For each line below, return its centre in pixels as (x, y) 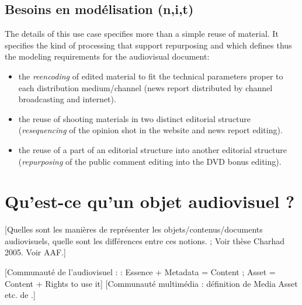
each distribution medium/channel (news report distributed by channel (145, 87)
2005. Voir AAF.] (35, 252)
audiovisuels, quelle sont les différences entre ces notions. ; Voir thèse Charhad (145, 240)
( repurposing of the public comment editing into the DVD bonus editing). (150, 161)
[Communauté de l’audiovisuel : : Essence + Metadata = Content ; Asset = (140, 272)
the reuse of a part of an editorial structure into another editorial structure (152, 149)
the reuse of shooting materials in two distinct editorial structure (135, 118)
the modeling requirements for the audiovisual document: (107, 56)
